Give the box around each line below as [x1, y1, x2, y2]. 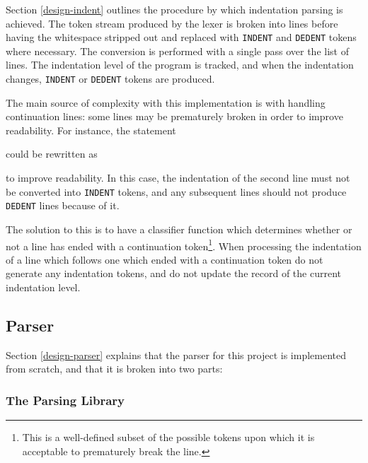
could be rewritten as [6, 146, 98, 161]
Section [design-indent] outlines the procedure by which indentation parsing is [6, 2, 343, 16]
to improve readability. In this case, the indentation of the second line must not [6, 170, 350, 185]
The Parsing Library [6, 391, 125, 409]
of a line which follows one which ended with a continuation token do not [6, 252, 323, 266]
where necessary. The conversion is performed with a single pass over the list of [6, 43, 349, 58]
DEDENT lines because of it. [6, 198, 120, 213]
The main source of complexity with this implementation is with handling [6, 95, 326, 110]
